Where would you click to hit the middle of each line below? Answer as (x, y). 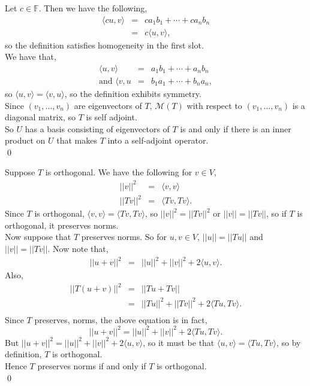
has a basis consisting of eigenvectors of (97, 128)
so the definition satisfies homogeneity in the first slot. (104, 45)
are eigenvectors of (108, 105)
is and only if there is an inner (236, 128)
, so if (276, 213)
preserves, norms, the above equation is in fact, (121, 319)
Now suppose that (38, 237)
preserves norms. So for (124, 237)
